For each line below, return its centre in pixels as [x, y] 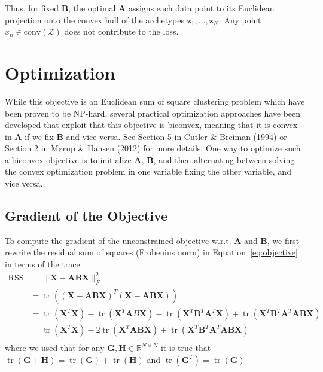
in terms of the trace [42, 264]
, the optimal [92, 8]
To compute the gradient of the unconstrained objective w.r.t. [118, 240]
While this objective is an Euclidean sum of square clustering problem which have [155, 101]
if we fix [39, 136]
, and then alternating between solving [224, 159]
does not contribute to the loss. [121, 31]
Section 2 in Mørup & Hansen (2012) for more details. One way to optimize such [153, 148]
